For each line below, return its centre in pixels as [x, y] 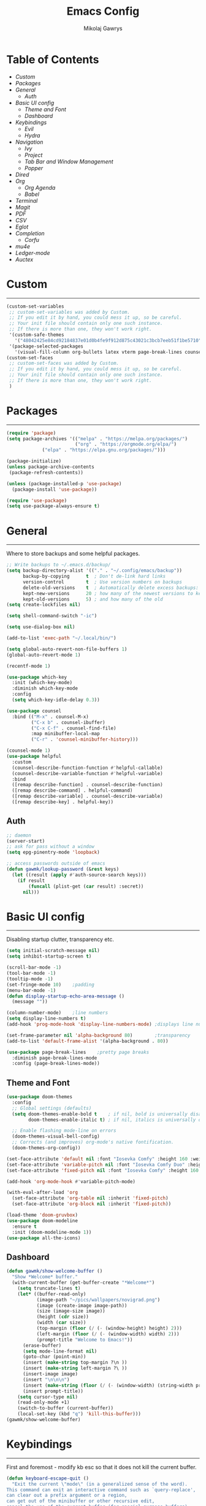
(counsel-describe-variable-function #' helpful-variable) [88, 773]
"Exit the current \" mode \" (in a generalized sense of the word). [100, 1484]
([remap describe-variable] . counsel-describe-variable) [88, 797]
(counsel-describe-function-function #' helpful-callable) [88, 768]
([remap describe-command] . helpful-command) [72, 790]
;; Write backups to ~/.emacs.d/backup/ [59, 565]
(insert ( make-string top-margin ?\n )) [75, 1363]
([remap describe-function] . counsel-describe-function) [88, 785]
